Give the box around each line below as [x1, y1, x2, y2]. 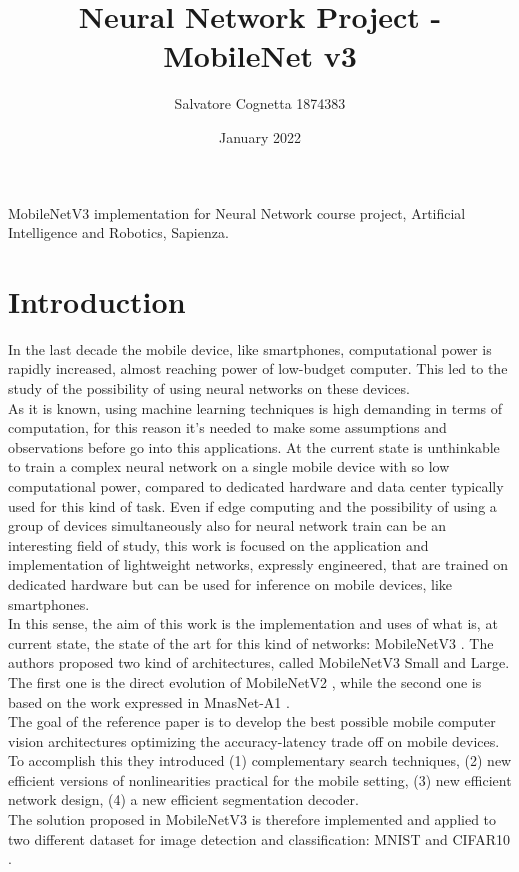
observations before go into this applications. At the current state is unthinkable [8, 436, 500, 457]
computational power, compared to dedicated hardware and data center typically [8, 475, 504, 496]
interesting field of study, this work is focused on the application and [8, 534, 429, 555]
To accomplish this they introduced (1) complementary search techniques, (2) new [8, 750, 512, 771]
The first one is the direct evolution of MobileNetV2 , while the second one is [8, 671, 482, 692]
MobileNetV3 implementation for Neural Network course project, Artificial [8, 202, 466, 223]
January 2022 [219, 126, 301, 147]
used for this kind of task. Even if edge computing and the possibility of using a [8, 495, 497, 516]
